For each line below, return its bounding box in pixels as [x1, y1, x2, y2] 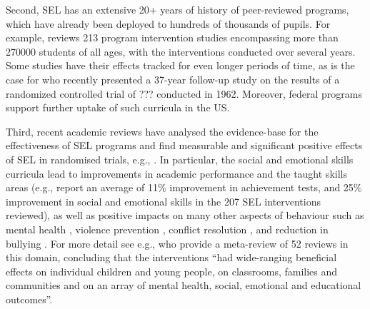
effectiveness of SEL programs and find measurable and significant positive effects [6, 138, 363, 153]
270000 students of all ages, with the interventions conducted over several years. [6, 44, 356, 59]
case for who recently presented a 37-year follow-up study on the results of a [6, 71, 340, 86]
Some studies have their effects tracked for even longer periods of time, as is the [6, 58, 355, 73]
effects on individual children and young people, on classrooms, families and [6, 263, 338, 278]
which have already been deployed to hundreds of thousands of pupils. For [6, 16, 331, 31]
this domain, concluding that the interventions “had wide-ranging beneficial [6, 250, 337, 265]
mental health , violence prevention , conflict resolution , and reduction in [6, 221, 329, 236]
